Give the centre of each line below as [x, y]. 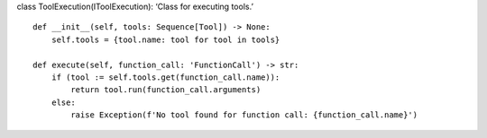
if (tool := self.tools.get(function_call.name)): [165, 77]
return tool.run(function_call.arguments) [166, 90]
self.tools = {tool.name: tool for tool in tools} [165, 39]
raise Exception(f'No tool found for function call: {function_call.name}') [244, 115]
